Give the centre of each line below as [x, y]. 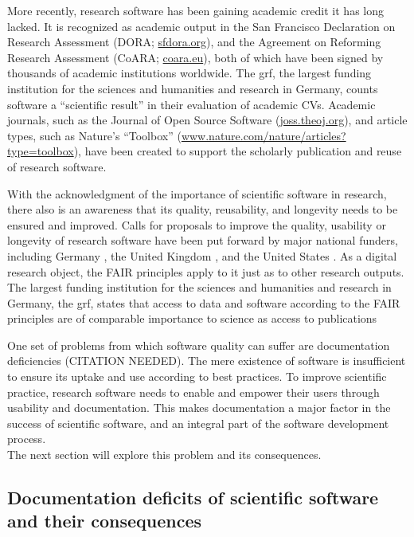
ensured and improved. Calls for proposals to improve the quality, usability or [197, 224]
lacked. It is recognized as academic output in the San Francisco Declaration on [201, 26]
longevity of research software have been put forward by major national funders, [203, 240]
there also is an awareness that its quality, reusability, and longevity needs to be [203, 209]
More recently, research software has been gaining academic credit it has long [196, 10]
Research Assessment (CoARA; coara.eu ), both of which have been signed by [195, 57]
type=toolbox [41, 151]
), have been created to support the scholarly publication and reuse [238, 151]
